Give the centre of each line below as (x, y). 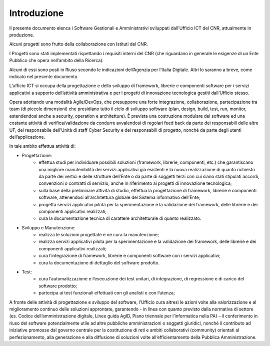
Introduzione (36, 13)
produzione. (22, 35)
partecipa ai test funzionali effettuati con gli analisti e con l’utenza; (107, 293)
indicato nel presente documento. (44, 76)
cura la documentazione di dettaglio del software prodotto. (99, 262)
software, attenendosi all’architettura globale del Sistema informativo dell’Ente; (119, 197)
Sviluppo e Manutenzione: (49, 227)
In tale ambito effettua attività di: (42, 146)
